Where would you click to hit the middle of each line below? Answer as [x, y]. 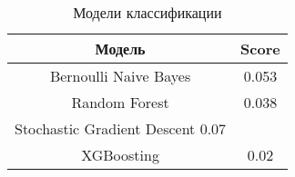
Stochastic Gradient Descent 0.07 [121, 128]
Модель [120, 49]
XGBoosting [120, 155]
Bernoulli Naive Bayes [120, 76]
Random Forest [120, 102]
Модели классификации [147, 12]
